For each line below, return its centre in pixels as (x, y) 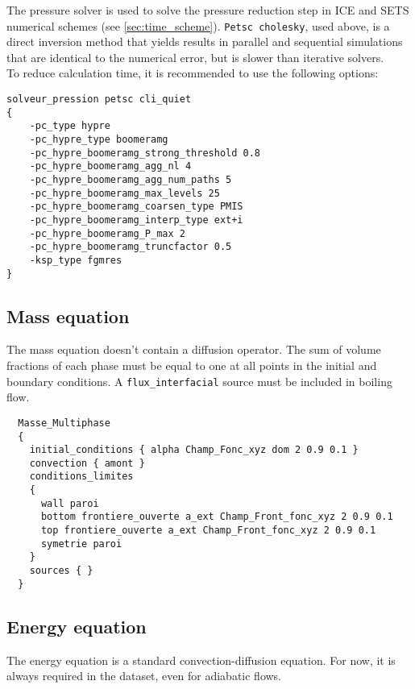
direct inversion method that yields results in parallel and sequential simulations (205, 42)
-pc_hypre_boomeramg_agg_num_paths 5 (131, 179)
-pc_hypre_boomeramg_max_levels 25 (124, 193)
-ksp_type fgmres (76, 260)
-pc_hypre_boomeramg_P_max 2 (107, 233)
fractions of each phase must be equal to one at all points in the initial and (192, 365)
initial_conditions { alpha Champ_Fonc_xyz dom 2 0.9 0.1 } (194, 450)
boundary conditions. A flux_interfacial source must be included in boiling (199, 381)
